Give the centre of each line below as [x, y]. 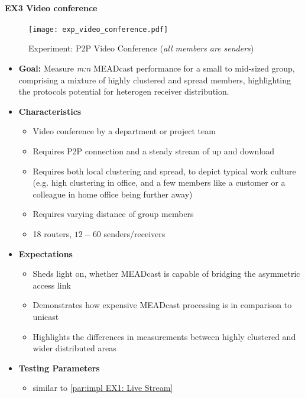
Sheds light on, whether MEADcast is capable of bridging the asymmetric [166, 274]
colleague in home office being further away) [113, 194]
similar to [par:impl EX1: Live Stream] [103, 388]
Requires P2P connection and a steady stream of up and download [154, 151]
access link [52, 285]
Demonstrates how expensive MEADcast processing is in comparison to [162, 305]
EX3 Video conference [51, 7]
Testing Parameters [59, 368]
